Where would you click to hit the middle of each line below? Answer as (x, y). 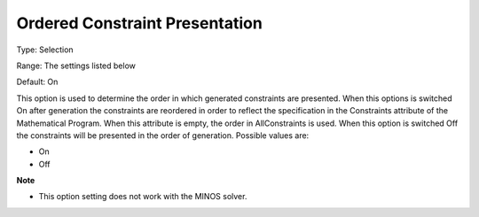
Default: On (37, 82)
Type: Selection (45, 50)
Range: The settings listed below (76, 66)
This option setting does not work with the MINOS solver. (143, 197)
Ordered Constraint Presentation (140, 23)
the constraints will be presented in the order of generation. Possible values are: (163, 135)
